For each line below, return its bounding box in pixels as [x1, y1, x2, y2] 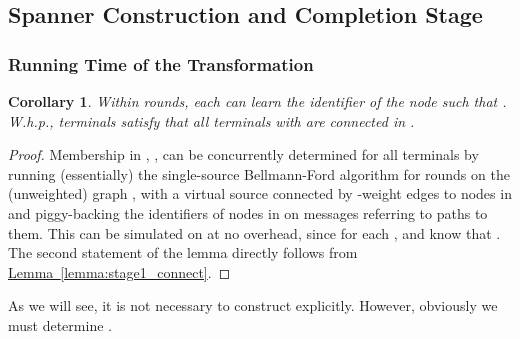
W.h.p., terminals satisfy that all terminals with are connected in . [8, 110, 415, 131]
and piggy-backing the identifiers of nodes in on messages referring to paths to [8, 202, 488, 223]
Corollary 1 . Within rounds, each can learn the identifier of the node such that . [8, 91, 507, 111]
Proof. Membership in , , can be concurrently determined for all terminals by [8, 144, 479, 165]
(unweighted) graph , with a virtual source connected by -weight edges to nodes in [8, 183, 512, 204]
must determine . [8, 314, 112, 335]
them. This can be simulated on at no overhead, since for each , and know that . [8, 222, 501, 243]
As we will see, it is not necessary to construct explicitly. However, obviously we [8, 295, 498, 316]
